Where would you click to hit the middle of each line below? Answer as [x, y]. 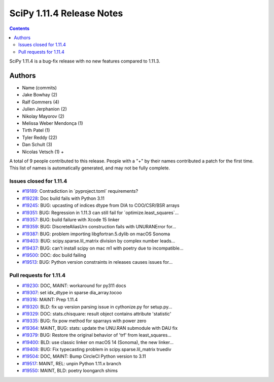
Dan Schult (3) [37, 145]
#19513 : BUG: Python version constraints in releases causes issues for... [97, 262]
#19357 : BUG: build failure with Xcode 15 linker [71, 220]
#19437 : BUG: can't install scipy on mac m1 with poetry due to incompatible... [103, 248]
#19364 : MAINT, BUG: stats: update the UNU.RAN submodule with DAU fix [100, 328]
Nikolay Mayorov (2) [43, 116]
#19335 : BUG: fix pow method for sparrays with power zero [84, 321]
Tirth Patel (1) [36, 130]
